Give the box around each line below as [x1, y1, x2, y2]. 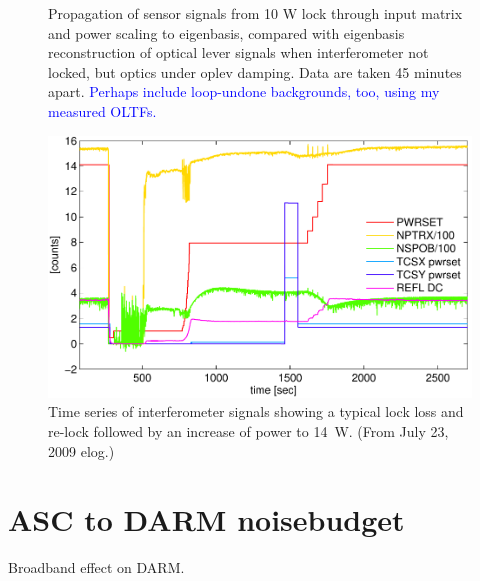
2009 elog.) [48, 440, 115, 461]
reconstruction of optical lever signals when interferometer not [48, 42, 429, 63]
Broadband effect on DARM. [8, 557, 185, 578]
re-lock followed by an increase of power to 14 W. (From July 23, [48, 420, 449, 441]
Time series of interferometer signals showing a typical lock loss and [48, 401, 464, 422]
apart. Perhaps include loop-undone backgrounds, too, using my [48, 81, 440, 102]
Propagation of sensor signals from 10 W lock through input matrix [48, 3, 463, 23]
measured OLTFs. [48, 100, 157, 121]
